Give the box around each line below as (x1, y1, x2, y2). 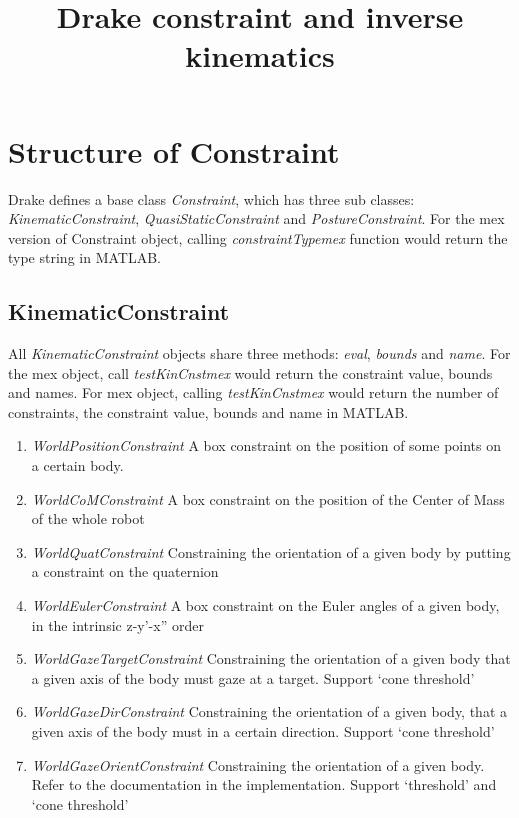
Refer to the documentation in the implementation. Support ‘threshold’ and (31, 774, 497, 795)
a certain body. (31, 455, 124, 476)
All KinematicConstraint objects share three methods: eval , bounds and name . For (8, 343, 511, 364)
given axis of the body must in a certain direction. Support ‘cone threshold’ (31, 720, 495, 741)
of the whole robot (31, 508, 145, 529)
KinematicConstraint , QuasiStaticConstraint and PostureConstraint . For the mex (8, 208, 505, 229)
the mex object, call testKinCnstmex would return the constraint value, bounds (8, 362, 493, 383)
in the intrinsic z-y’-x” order (31, 614, 204, 635)
